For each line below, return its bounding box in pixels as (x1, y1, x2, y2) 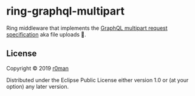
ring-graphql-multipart (6, 4, 125, 18)
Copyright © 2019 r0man (6, 64, 69, 72)
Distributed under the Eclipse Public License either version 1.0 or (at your (6, 76, 189, 83)
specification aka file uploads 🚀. (6, 30, 86, 38)
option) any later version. (6, 83, 69, 90)
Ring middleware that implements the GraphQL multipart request (6, 24, 168, 32)
